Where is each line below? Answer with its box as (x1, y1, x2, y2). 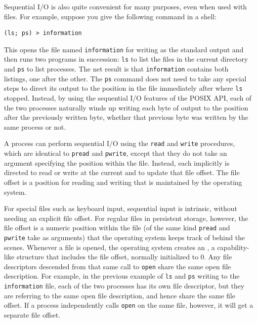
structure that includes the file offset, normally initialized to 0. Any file (16, 251, 232, 262)
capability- (217, 242, 249, 252)
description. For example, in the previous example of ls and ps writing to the (4, 271, 240, 281)
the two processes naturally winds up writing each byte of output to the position (4, 102, 249, 112)
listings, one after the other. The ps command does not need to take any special (4, 73, 247, 83)
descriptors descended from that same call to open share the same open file (4, 261, 231, 271)
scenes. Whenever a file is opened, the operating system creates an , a (4, 242, 215, 252)
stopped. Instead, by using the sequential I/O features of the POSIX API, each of (4, 93, 252, 103)
